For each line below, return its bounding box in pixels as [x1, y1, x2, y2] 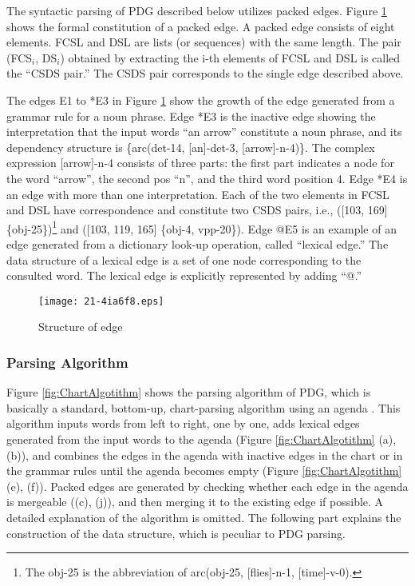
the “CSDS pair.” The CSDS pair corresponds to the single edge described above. [6, 65, 404, 82]
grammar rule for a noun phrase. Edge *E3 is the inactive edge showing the [6, 107, 376, 124]
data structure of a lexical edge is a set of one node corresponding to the [6, 251, 362, 268]
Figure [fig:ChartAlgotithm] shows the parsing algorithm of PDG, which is [6, 384, 371, 401]
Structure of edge [38, 318, 123, 335]
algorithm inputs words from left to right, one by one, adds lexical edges [6, 415, 360, 432]
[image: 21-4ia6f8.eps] [38, 295, 164, 307]
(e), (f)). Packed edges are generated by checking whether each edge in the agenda [6, 477, 409, 494]
